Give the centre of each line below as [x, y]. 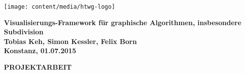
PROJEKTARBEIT [38, 67]
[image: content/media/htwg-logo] [60, 7]
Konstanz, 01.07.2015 [40, 51]
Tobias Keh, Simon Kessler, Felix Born [70, 41]
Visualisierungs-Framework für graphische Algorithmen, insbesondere [123, 22]
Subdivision [24, 32]
